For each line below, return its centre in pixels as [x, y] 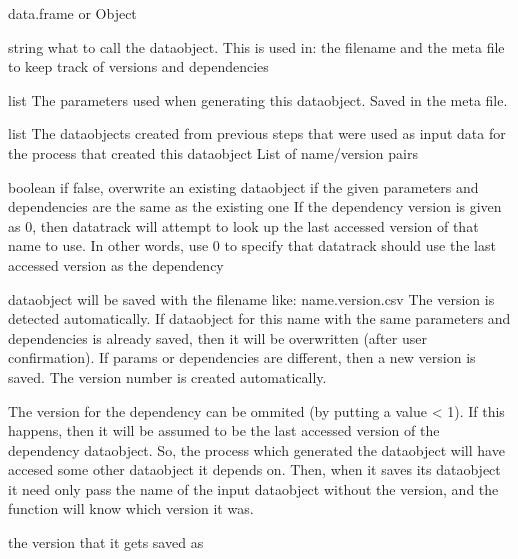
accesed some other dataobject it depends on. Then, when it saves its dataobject [254, 469]
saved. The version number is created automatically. [167, 376]
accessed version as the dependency [116, 264]
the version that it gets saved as [106, 542]
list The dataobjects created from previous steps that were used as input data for [257, 133]
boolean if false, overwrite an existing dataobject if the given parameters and [243, 186]
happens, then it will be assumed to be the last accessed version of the [224, 430]
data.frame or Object [72, 13]
